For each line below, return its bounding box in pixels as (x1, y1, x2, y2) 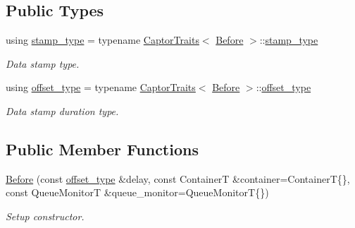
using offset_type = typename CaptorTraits (6, 80, 196, 95)
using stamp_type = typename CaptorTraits (6, 32, 199, 47)
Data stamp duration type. (6, 103, 119, 118)
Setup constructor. (6, 208, 85, 223)
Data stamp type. (6, 56, 80, 71)
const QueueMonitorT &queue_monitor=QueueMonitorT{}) (6, 185, 269, 200)
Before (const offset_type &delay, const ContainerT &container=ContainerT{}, (6, 171, 350, 186)
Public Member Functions (6, 138, 199, 160)
